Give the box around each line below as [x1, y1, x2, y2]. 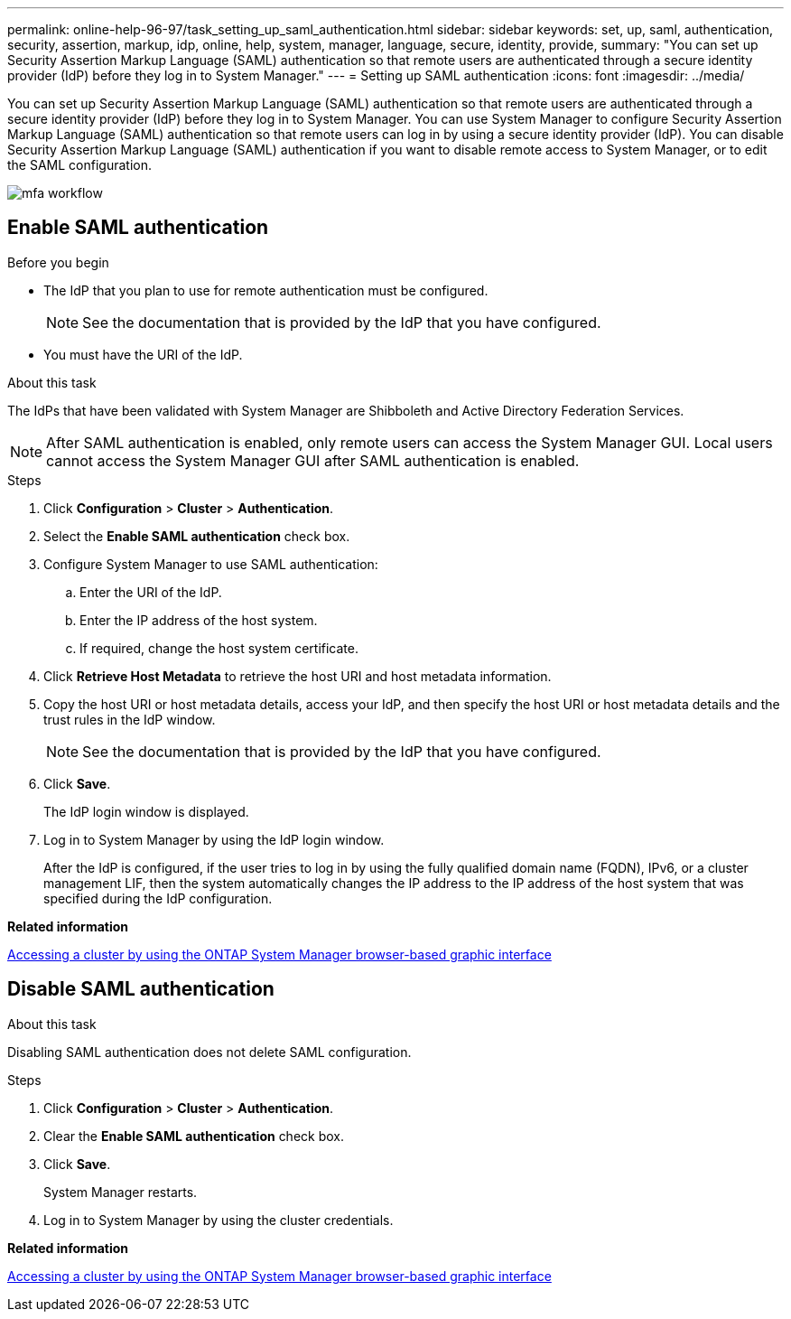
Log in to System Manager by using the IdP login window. [43, 831, 385, 847]
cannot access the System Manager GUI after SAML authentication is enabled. [46, 451, 580, 470]
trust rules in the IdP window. [43, 711, 216, 727]
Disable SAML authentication [7, 978, 275, 1001]
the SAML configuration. [7, 157, 153, 173]
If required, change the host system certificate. [79, 640, 358, 656]
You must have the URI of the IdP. [43, 346, 243, 362]
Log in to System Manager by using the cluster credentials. [43, 1211, 394, 1228]
